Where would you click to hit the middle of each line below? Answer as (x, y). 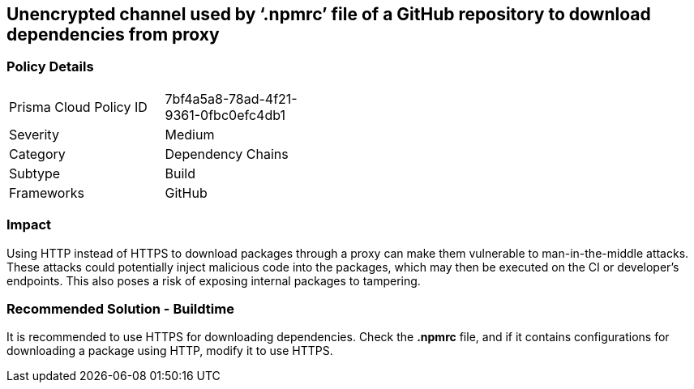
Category (37, 154)
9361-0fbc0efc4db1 (225, 115)
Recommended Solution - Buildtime (120, 308)
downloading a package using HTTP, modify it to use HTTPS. (170, 351)
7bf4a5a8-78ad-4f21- (231, 98)
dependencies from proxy (113, 34)
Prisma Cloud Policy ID (78, 107)
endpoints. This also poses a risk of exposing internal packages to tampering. (214, 280)
